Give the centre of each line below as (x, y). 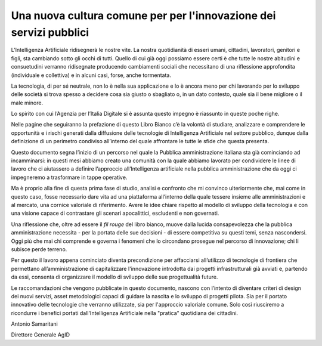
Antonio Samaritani (34, 324)
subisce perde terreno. (39, 249)
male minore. (27, 103)
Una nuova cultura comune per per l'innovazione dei (143, 16)
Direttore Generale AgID (41, 335)
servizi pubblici (50, 32)
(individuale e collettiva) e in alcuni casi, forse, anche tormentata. (91, 75)
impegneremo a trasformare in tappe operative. (69, 177)
